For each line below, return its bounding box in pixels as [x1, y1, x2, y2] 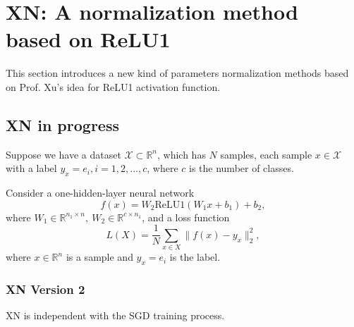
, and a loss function [142, 209, 230, 224]
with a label [6, 161, 57, 175]
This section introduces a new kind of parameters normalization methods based [6, 66, 349, 80]
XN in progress [6, 113, 119, 135]
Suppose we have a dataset [6, 147, 121, 161]
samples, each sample [220, 147, 312, 161]
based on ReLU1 [6, 25, 171, 54]
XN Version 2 [6, 280, 85, 297]
